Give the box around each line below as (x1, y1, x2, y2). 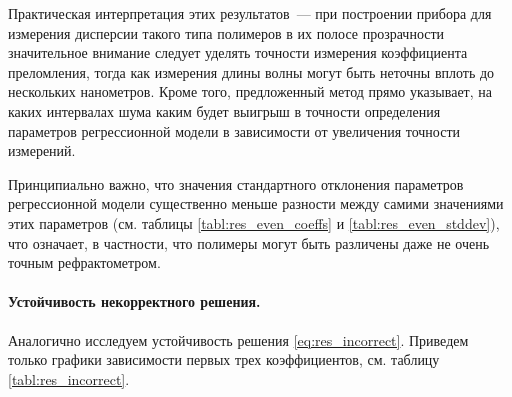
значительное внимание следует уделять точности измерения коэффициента (8, 42, 468, 63)
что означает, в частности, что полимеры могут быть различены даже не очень (8, 232, 490, 253)
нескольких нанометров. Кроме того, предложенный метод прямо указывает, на (8, 81, 492, 102)
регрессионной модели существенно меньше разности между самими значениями (8, 193, 504, 214)
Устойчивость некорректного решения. (8, 291, 261, 312)
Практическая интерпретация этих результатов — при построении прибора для (8, 3, 492, 23)
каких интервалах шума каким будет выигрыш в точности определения (8, 100, 441, 121)
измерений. (8, 140, 76, 161)
